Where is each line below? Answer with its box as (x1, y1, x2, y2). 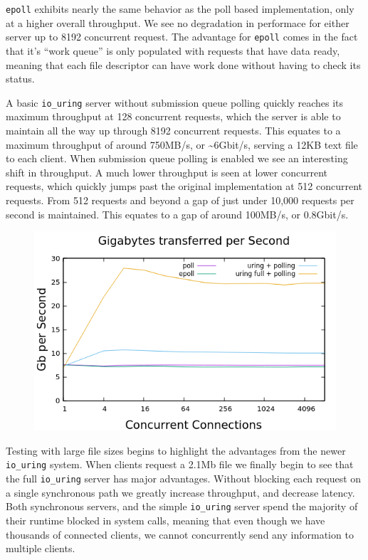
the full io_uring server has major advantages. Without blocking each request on (6, 471, 362, 486)
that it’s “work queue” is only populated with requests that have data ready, (6, 43, 340, 58)
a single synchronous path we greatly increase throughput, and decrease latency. (6, 485, 355, 500)
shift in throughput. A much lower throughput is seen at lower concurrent (6, 164, 327, 179)
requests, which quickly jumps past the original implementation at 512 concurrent (6, 179, 362, 194)
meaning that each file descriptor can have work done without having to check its (6, 57, 361, 72)
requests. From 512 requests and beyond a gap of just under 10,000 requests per (6, 192, 354, 207)
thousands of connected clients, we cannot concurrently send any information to (6, 527, 354, 541)
